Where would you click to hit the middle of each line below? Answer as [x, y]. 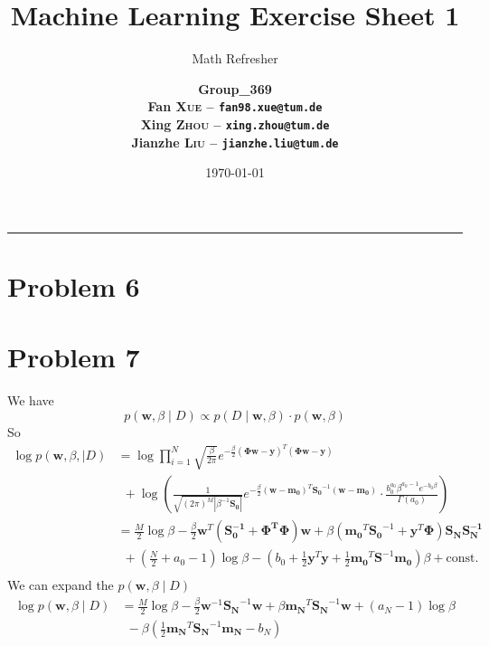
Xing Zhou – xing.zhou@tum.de [235, 123]
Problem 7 [74, 357]
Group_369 [235, 88]
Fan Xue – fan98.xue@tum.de [235, 106]
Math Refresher [235, 58]
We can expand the [61, 585]
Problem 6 [74, 286]
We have [31, 400]
